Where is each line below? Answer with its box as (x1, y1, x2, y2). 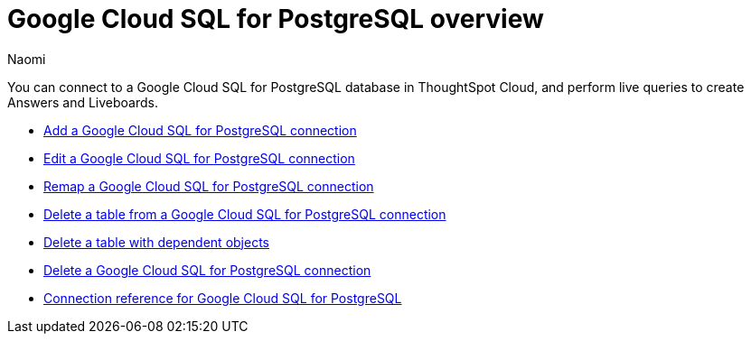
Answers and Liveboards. (7, 94, 158, 110)
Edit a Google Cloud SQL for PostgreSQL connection (43, 150, 355, 166)
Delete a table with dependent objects (43, 234, 269, 250)
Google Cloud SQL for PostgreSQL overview (7, 4, 544, 34)
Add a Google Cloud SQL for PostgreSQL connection (43, 122, 357, 138)
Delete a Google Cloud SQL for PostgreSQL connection (43, 262, 371, 278)
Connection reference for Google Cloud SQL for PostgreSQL (43, 290, 402, 306)
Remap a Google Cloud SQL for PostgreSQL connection (43, 178, 374, 194)
